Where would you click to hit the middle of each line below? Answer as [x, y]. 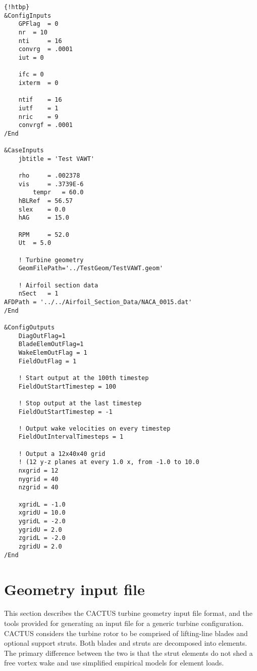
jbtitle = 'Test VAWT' [56, 159]
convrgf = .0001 [46, 125]
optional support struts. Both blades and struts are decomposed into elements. [126, 643]
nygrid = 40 [38, 479]
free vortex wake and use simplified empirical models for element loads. [114, 663]
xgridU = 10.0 [42, 513]
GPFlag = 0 [38, 24]
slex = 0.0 [42, 209]
